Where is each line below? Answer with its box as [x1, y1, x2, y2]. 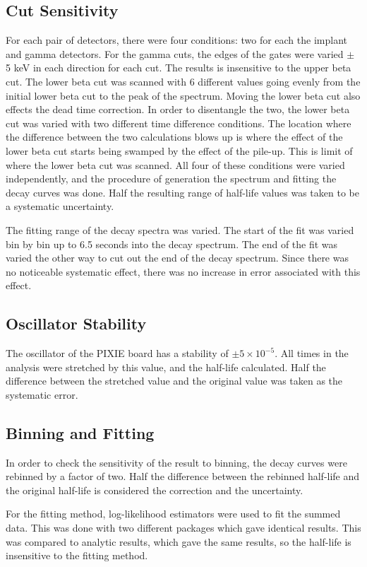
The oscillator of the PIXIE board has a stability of [6, 346, 229, 361]
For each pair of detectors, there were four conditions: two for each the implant [6, 33, 347, 47]
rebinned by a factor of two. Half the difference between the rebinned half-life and [6, 469, 360, 484]
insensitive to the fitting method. [6, 548, 148, 563]
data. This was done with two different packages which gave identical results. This [6, 520, 361, 535]
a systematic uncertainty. [6, 199, 114, 214]
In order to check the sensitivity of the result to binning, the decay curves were [6, 455, 347, 469]
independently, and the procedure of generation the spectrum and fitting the [6, 171, 337, 186]
